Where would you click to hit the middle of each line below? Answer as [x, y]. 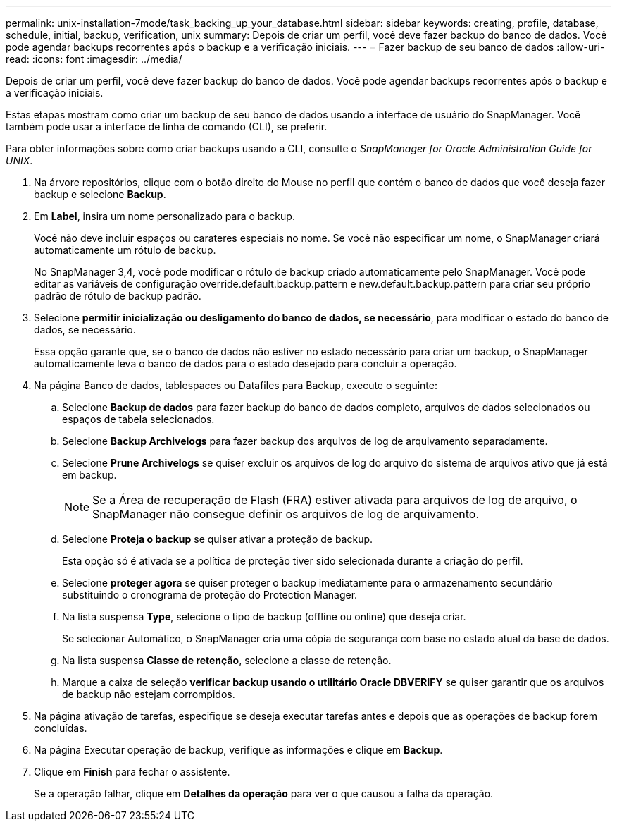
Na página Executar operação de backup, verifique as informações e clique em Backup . [238, 750]
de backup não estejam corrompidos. [149, 694]
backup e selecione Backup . [100, 194]
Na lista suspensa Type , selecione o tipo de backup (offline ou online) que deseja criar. [264, 617]
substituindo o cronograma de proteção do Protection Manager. [210, 595]
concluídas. [61, 728]
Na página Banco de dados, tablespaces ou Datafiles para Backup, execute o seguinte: [236, 385]
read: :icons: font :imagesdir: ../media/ [94, 59]
